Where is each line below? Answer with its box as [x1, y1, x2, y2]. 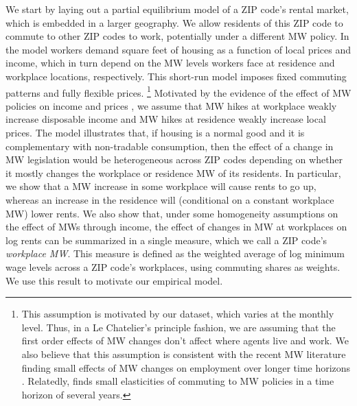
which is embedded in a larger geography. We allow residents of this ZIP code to [5, 15, 343, 29]
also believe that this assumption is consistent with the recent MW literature [21, 346, 346, 361]
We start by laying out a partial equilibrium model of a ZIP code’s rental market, [5, 2, 349, 16]
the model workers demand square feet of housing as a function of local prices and [5, 42, 351, 56]
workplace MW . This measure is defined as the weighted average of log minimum [5, 246, 345, 261]
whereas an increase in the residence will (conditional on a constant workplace [5, 192, 334, 206]
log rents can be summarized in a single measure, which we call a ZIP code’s [5, 232, 327, 247]
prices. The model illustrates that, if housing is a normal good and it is [5, 126, 305, 139]
